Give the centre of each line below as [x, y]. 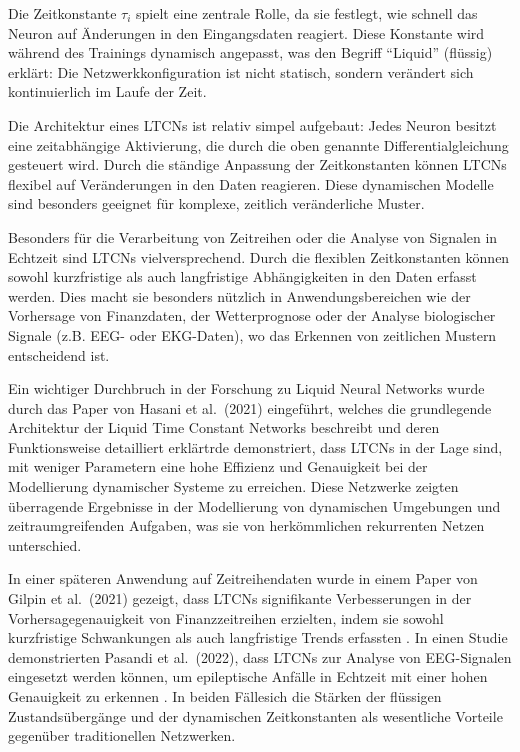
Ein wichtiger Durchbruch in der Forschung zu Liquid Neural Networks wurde [246, 388]
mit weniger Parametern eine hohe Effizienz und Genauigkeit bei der [218, 466]
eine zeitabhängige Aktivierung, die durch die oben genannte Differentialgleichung [258, 144]
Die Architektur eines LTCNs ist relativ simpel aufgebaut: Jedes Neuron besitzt [252, 124]
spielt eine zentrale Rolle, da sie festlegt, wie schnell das [307, 13]
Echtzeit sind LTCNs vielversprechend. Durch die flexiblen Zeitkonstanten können [259, 256]
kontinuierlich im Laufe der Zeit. [107, 91]
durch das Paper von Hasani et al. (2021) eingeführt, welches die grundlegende [250, 407]
